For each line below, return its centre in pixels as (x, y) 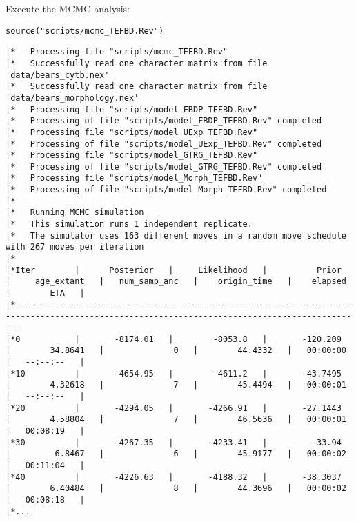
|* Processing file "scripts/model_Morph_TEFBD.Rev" (134, 178)
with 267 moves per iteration (75, 247)
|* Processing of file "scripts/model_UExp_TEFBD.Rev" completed (164, 144)
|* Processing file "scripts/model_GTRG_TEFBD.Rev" (132, 155)
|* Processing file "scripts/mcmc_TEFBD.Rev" (117, 52)
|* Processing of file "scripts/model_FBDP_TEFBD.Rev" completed (164, 121)
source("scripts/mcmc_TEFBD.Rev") (85, 31)
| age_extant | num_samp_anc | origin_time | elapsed (176, 282)
